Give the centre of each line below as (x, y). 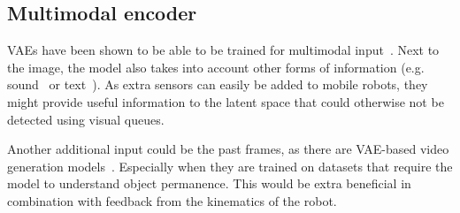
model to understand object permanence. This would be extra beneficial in (209, 183)
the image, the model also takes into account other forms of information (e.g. (216, 67)
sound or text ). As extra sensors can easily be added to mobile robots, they (218, 84)
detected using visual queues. (86, 119)
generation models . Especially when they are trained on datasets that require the (230, 166)
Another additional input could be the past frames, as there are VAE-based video (228, 149)
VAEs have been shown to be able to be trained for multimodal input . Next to (223, 50)
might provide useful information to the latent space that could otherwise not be (226, 101)
